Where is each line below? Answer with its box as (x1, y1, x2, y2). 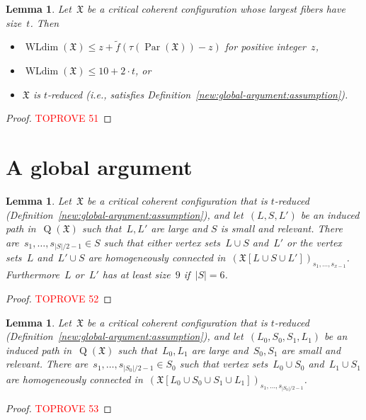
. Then (30, 15, 59, 30)
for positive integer (224, 39, 306, 54)
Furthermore (6, 267, 59, 282)
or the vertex (287, 234, 342, 249)
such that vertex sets (179, 356, 268, 371)
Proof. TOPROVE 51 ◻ (6, 110, 112, 125)
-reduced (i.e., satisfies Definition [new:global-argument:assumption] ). (47, 86, 348, 101)
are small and (281, 342, 341, 357)
